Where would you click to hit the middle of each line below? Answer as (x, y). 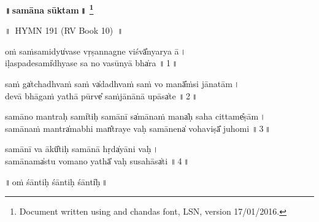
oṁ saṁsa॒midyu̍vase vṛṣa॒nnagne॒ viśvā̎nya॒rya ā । (96, 51)
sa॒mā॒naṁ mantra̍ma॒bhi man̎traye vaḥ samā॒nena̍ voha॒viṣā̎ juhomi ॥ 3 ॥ (138, 128)
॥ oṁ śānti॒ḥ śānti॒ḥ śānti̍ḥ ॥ (56, 181)
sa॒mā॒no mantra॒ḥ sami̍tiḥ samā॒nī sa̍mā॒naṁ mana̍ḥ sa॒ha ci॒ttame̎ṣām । (135, 116)
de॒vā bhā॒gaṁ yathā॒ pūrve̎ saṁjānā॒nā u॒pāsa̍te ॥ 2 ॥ (101, 95)
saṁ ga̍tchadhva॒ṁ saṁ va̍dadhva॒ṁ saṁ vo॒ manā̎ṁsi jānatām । (122, 84)
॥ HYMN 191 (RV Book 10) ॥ (64, 30)
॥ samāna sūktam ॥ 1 (49, 9)
